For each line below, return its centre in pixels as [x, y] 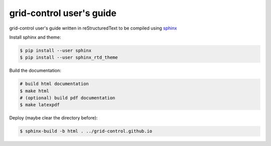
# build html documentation [54, 84]
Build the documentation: [35, 71]
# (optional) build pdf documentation [67, 98]
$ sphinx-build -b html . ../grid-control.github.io [86, 131]
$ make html [35, 91]
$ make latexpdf [40, 105]
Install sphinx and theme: [35, 37]
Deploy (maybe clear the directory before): [53, 118]
